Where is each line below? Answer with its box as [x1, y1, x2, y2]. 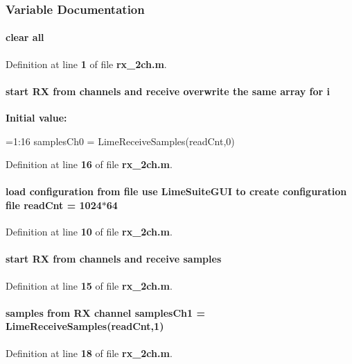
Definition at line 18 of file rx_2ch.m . [6, 345, 173, 360]
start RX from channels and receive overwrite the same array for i [6, 83, 330, 98]
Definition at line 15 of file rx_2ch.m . [6, 278, 173, 292]
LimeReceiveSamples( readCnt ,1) [6, 319, 164, 333]
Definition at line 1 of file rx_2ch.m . [6, 56, 167, 71]
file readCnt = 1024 [6, 198, 102, 212]
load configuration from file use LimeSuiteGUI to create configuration [6, 184, 347, 199]
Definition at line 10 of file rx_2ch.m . [6, 224, 173, 239]
